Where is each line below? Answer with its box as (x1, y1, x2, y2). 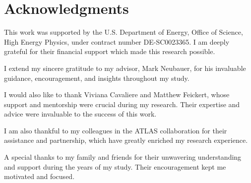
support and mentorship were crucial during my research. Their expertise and (4, 99, 240, 109)
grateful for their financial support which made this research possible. (4, 46, 215, 57)
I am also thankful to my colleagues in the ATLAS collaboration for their (4, 125, 227, 135)
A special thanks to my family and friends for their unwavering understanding (4, 152, 242, 162)
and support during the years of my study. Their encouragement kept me (4, 161, 226, 172)
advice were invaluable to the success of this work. (4, 109, 157, 119)
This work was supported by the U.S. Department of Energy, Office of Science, (4, 27, 243, 37)
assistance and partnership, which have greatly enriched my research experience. (4, 135, 248, 145)
